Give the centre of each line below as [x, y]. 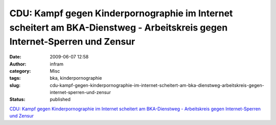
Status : [17, 100]
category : [20, 71]
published [60, 100]
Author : [18, 64]
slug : [15, 85]
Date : [15, 57]
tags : [15, 78]
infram [57, 64]
